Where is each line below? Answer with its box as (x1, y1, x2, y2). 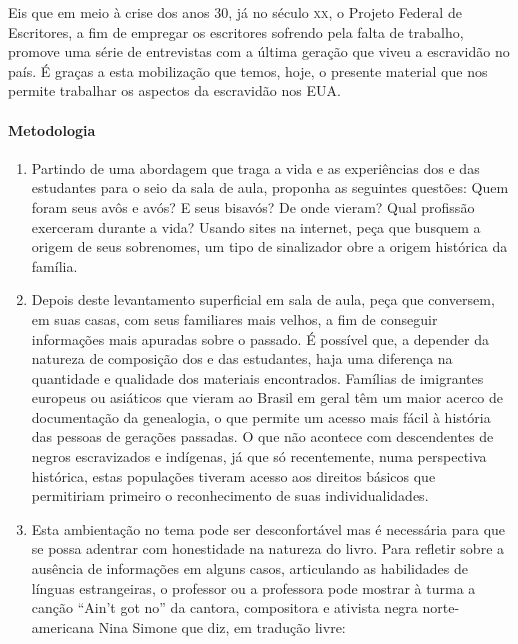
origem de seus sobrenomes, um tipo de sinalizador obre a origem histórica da (31, 236, 508, 257)
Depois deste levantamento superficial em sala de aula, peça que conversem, (31, 289, 495, 310)
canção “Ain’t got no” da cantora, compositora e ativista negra (31, 597, 418, 618)
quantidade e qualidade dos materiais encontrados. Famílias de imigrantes (31, 367, 484, 388)
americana (31, 616, 95, 637)
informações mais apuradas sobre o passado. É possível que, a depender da (31, 328, 489, 349)
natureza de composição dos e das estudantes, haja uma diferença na (31, 348, 453, 369)
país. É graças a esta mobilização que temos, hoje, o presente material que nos (8, 60, 488, 81)
